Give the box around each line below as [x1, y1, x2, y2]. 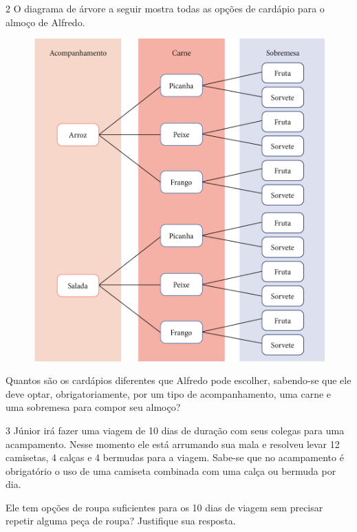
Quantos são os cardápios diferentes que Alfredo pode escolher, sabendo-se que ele [6, 373, 351, 387]
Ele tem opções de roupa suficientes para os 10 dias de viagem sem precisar [6, 500, 323, 514]
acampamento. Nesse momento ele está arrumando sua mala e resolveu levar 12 [6, 436, 340, 451]
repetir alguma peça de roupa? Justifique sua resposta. [6, 513, 236, 528]
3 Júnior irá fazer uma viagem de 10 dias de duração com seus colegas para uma [6, 423, 345, 437]
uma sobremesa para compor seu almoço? [6, 400, 181, 414]
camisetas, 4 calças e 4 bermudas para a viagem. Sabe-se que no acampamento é [6, 450, 344, 465]
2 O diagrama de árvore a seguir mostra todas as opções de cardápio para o [6, 1, 325, 15]
